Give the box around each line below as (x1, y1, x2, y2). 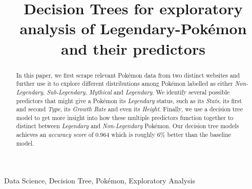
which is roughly (111, 130, 155, 139)
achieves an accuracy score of (16, 130, 94, 139)
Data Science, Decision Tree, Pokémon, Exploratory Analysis (4, 175, 195, 186)
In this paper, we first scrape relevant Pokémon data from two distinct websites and (16, 70, 240, 79)
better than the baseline (167, 130, 232, 139)
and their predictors (61, 38, 205, 59)
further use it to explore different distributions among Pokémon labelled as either (16, 79, 233, 88)
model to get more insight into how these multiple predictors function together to (16, 113, 234, 122)
